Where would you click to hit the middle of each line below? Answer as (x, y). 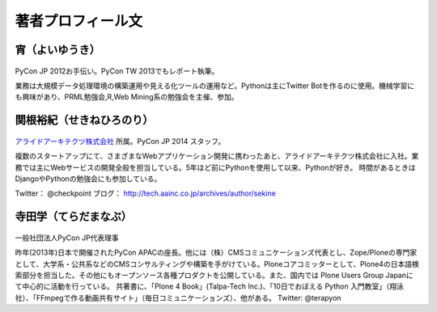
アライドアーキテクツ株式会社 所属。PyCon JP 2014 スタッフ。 (120, 141)
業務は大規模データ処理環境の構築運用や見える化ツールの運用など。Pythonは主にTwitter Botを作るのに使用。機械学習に (214, 86)
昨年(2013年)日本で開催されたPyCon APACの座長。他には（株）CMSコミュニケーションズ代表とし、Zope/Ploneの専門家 (216, 253)
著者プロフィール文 (79, 21)
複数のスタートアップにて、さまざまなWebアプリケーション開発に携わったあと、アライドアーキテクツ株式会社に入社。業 (217, 156)
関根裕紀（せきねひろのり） (84, 120)
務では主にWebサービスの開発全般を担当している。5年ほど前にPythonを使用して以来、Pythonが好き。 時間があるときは (215, 167)
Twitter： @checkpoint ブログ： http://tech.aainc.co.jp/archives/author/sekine (146, 193)
